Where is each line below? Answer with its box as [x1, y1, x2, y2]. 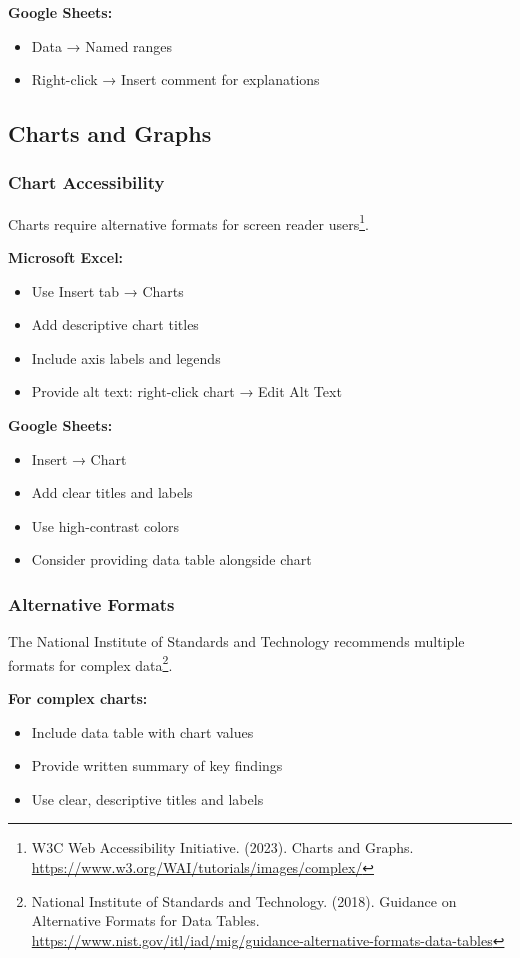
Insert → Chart [31, 448, 127, 469]
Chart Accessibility [8, 170, 165, 195]
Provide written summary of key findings [31, 755, 283, 776]
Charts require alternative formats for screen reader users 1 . [8, 210, 369, 234]
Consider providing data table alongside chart [31, 549, 312, 570]
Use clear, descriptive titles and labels [31, 788, 264, 809]
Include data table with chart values [31, 721, 254, 742]
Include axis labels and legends [31, 347, 221, 368]
